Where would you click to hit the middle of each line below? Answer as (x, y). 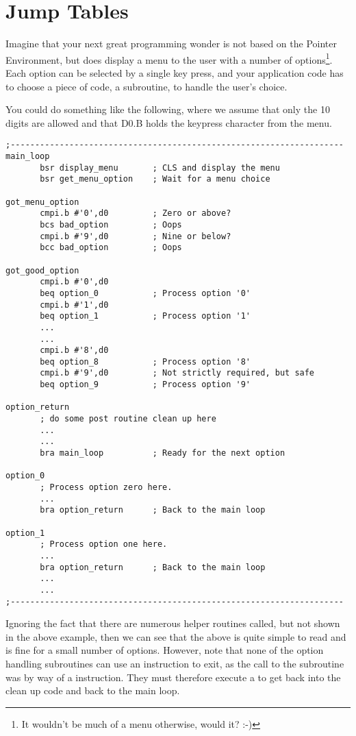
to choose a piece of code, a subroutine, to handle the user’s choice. (147, 86)
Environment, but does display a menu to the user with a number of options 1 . (169, 58)
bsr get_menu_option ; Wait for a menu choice (155, 179)
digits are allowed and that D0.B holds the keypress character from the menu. (169, 122)
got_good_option (42, 270)
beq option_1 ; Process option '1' (145, 316)
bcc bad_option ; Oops (111, 248)
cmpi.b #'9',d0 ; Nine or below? (136, 236)
